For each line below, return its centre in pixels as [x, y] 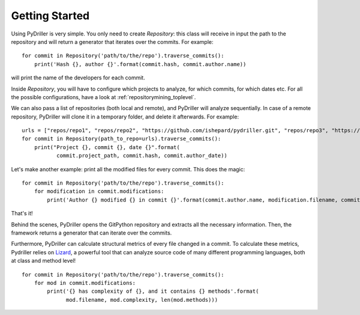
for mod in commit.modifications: [85, 283]
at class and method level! [43, 261]
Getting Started [50, 16]
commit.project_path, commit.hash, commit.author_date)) [142, 156]
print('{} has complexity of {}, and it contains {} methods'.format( [153, 291]
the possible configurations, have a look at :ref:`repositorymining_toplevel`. [103, 97]
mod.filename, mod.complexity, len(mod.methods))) [142, 300]
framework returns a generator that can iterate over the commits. [91, 233]
